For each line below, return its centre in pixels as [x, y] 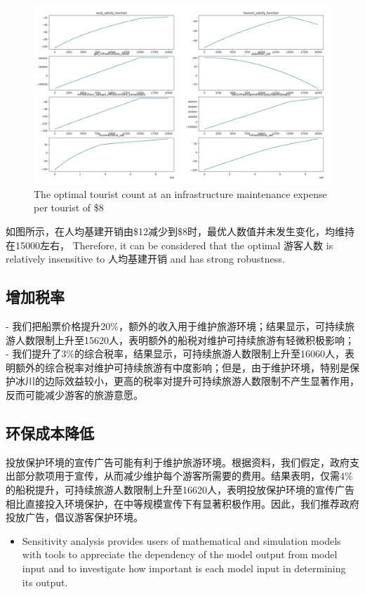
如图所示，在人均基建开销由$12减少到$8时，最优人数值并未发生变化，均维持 [180, 231]
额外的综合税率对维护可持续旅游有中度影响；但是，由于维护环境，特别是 [182, 367]
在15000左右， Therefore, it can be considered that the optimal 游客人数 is [170, 245]
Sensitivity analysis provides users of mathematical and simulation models [181, 540]
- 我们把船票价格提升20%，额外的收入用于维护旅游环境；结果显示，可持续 [175, 326]
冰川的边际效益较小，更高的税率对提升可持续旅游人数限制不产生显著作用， [187, 381]
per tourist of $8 [69, 207]
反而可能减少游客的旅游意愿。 [74, 394]
